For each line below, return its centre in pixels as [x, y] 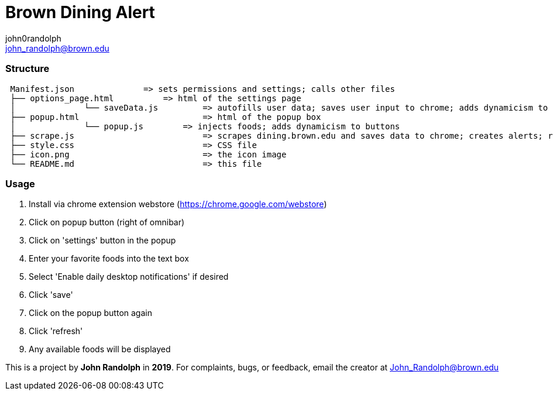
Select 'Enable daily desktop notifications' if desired [129, 277]
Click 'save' [51, 295]
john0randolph [33, 38]
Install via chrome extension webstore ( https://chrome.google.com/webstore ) [178, 204]
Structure [28, 69]
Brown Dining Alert [80, 12]
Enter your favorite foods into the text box [109, 259]
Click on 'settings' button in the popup [102, 241]
